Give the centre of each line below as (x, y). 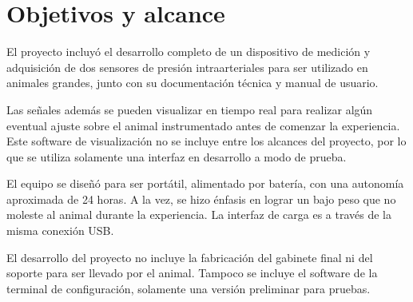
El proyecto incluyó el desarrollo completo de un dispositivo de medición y (189, 52)
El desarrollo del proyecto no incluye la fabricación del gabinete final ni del (190, 257)
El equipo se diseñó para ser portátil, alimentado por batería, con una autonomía (205, 183)
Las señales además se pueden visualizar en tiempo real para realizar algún (190, 109)
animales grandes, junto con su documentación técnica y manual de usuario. (193, 83)
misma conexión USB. (60, 230)
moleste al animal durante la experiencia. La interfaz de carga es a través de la (199, 215)
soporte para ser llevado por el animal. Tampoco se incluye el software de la (192, 273)
